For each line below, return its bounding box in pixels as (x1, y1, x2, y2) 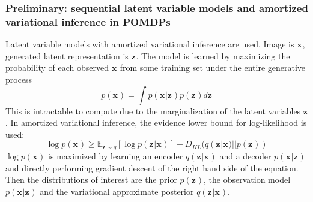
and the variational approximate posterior (40, 185, 194, 197)
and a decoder (219, 150, 272, 162)
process (5, 73, 32, 85)
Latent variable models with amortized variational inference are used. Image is (5, 38, 294, 50)
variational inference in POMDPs (5, 14, 171, 29)
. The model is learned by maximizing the (136, 49, 290, 62)
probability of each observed (5, 61, 109, 74)
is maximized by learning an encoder (48, 150, 183, 162)
